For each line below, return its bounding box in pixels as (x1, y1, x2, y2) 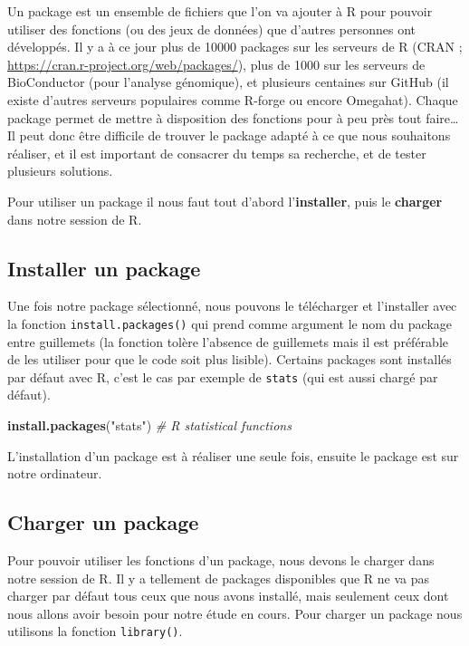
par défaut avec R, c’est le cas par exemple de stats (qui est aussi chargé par (7, 367, 438, 386)
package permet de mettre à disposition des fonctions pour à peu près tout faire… (7, 108, 459, 127)
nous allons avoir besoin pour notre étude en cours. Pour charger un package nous (7, 603, 463, 622)
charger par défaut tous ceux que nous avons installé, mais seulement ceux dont (7, 586, 449, 605)
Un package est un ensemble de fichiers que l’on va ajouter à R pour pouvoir (7, 2, 433, 20)
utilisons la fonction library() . (7, 622, 183, 641)
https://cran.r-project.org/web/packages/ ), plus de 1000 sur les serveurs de (7, 54, 426, 73)
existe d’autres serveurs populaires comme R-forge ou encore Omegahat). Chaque (7, 90, 458, 109)
